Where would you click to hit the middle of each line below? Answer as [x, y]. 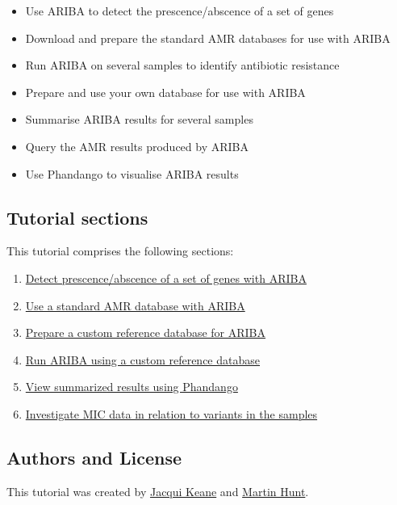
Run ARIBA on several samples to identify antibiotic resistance [182, 65]
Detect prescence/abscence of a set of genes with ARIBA [166, 278]
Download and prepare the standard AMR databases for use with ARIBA [208, 38]
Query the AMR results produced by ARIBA [137, 146]
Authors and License [94, 457]
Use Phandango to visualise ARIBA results [132, 173]
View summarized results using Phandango [132, 387]
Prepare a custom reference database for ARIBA [146, 332]
